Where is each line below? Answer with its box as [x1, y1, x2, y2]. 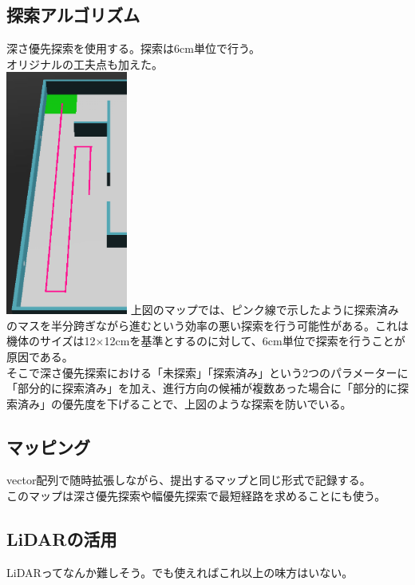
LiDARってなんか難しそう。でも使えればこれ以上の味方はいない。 [6, 563, 354, 580]
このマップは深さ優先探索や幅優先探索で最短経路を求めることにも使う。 [6, 488, 386, 504]
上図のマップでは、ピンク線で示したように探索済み [130, 301, 399, 318]
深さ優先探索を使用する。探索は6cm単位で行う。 [6, 40, 261, 57]
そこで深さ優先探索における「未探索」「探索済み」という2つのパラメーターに [6, 364, 409, 380]
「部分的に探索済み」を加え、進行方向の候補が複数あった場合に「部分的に [6, 380, 397, 396]
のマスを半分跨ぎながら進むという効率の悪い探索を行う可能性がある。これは [6, 316, 409, 333]
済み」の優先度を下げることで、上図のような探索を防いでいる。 [17, 395, 352, 412]
